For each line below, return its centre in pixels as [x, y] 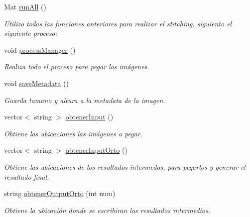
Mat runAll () [25, 6]
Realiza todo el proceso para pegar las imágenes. [77, 66]
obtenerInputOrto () [96, 150]
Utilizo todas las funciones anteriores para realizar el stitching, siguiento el [118, 23]
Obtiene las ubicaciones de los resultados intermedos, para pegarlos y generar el [125, 166]
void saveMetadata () [36, 83]
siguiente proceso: [31, 33]
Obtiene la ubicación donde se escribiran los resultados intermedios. [107, 210]
